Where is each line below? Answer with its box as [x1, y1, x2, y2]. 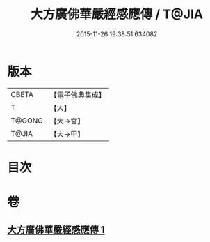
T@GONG [10, 116, 43, 126]
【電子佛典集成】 [49, 90, 106, 100]
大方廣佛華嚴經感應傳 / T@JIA [30, 6, 204, 22]
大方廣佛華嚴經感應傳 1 [7, 224, 106, 236]
